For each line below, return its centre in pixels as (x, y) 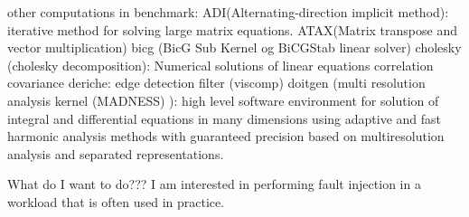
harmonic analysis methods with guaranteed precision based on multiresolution (226, 136)
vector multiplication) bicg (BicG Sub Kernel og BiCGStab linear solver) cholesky (234, 47)
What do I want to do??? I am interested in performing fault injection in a (214, 184)
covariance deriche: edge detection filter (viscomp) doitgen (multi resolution (216, 83)
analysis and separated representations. (116, 153)
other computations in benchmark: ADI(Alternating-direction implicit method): (228, 12)
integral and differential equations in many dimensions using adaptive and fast (225, 118)
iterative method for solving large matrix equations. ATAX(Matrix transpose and (232, 29)
